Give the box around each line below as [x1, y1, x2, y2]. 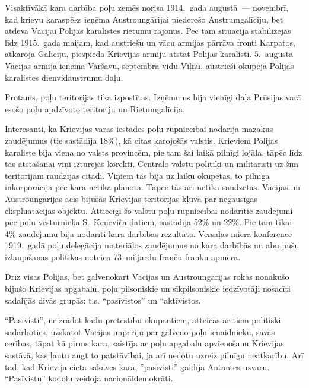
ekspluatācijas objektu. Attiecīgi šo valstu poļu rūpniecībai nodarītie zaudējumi [5, 204, 293, 216]
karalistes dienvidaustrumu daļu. [5, 71, 123, 83]
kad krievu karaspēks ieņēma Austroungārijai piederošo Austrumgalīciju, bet [5, 12, 283, 25]
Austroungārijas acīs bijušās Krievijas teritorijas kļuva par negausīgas [5, 192, 258, 204]
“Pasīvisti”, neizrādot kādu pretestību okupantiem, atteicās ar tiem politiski [5, 314, 281, 326]
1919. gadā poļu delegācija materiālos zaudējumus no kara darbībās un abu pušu [5, 239, 300, 251]
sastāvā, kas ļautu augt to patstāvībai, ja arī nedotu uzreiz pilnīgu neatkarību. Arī [5, 349, 304, 361]
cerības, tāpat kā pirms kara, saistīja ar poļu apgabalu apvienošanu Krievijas [5, 337, 284, 349]
